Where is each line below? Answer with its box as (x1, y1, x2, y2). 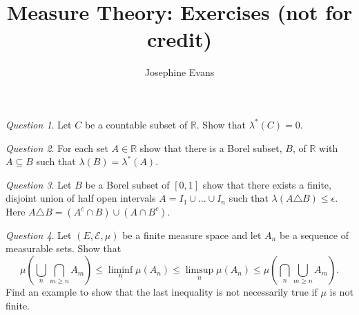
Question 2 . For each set (6, 140, 108, 155)
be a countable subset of (84, 117, 188, 131)
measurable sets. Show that (6, 241, 122, 256)
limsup (185, 265, 214, 276)
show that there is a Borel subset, (139, 140, 282, 155)
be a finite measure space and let (122, 227, 262, 242)
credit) (146, 25, 213, 53)
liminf (108, 265, 133, 276)
